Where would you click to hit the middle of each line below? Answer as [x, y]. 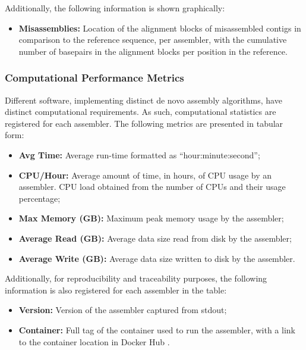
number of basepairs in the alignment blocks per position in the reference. [153, 51]
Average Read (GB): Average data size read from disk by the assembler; [155, 238]
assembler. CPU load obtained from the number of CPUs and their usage [152, 187]
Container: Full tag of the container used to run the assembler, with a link [157, 329]
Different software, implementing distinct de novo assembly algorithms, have [143, 100]
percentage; [40, 198]
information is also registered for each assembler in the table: [116, 290]
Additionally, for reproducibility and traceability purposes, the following [136, 278]
